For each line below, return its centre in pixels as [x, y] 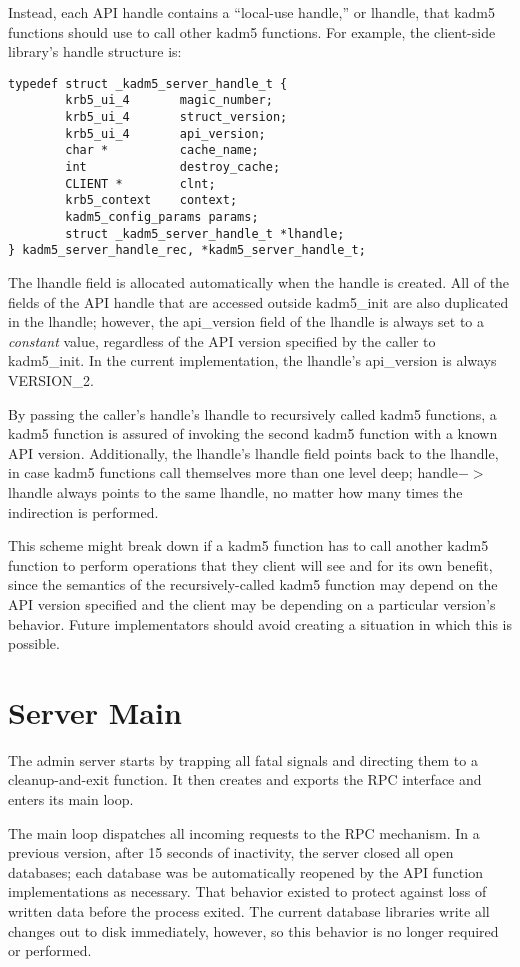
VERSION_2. [51, 379]
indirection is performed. [83, 511]
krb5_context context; [151, 200]
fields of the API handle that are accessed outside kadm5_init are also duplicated [258, 301]
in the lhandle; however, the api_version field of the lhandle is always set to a [246, 321]
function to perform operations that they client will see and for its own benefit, [250, 564]
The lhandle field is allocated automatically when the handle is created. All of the [259, 282]
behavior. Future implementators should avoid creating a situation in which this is [260, 623]
